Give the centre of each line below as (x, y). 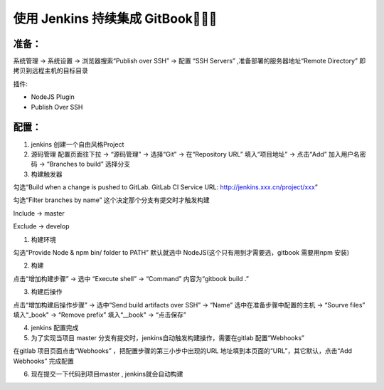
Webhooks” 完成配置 (44, 361)
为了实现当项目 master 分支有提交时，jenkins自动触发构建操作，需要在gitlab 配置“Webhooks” (168, 337)
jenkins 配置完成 (55, 328)
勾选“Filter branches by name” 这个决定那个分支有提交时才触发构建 (111, 200)
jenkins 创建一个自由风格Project (78, 144)
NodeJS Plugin (53, 97)
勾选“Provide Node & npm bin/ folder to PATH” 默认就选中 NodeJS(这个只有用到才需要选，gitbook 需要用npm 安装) (181, 253)
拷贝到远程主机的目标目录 (50, 70)
